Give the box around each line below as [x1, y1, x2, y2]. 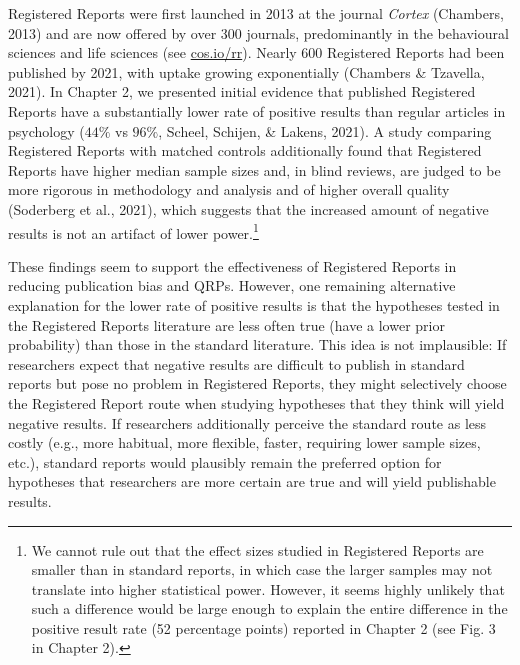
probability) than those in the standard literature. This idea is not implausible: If [8, 334, 507, 355]
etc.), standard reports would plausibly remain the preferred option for [8, 451, 442, 472]
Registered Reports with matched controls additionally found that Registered [8, 140, 482, 161]
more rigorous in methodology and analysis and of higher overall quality [8, 179, 450, 200]
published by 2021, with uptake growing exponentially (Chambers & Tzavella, [8, 61, 485, 82]
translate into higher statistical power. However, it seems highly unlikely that [31, 578, 505, 599]
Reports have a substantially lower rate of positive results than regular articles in [8, 100, 506, 121]
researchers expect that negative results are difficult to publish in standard [8, 353, 465, 374]
